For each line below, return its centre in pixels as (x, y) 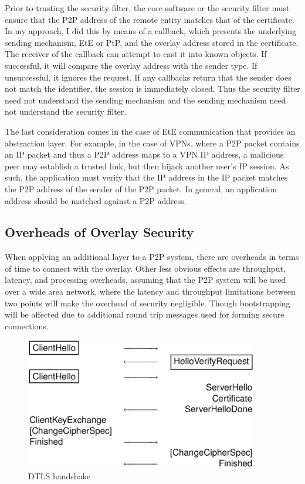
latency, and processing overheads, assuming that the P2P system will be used (145, 280)
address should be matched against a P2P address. (96, 200)
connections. (27, 326)
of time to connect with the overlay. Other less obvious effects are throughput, (145, 268)
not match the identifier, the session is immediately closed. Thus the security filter (152, 89)
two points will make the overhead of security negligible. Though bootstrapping (148, 303)
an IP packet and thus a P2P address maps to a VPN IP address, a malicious (144, 154)
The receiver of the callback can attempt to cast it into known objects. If (136, 54)
